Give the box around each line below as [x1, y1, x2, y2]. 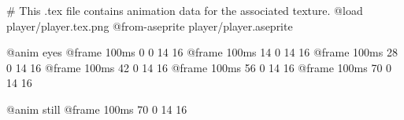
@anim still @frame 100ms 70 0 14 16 [6, 100, 187, 117]
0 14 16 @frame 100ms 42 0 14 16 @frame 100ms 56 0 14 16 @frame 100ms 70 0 [6, 59, 392, 75]
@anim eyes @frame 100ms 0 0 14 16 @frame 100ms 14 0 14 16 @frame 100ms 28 [6, 44, 398, 60]
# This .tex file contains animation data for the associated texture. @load [6, 2, 363, 18]
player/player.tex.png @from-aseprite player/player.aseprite [6, 17, 293, 34]
